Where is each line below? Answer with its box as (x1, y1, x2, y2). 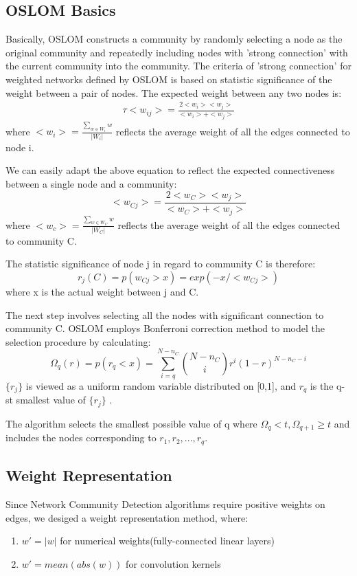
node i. (5, 140, 34, 154)
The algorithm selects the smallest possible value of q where (5, 416, 257, 430)
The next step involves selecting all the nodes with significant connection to (5, 307, 324, 322)
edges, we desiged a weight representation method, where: (5, 510, 249, 524)
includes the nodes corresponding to (5, 430, 157, 445)
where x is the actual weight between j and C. (5, 285, 199, 298)
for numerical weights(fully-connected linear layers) (60, 533, 275, 548)
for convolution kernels (126, 556, 221, 571)
